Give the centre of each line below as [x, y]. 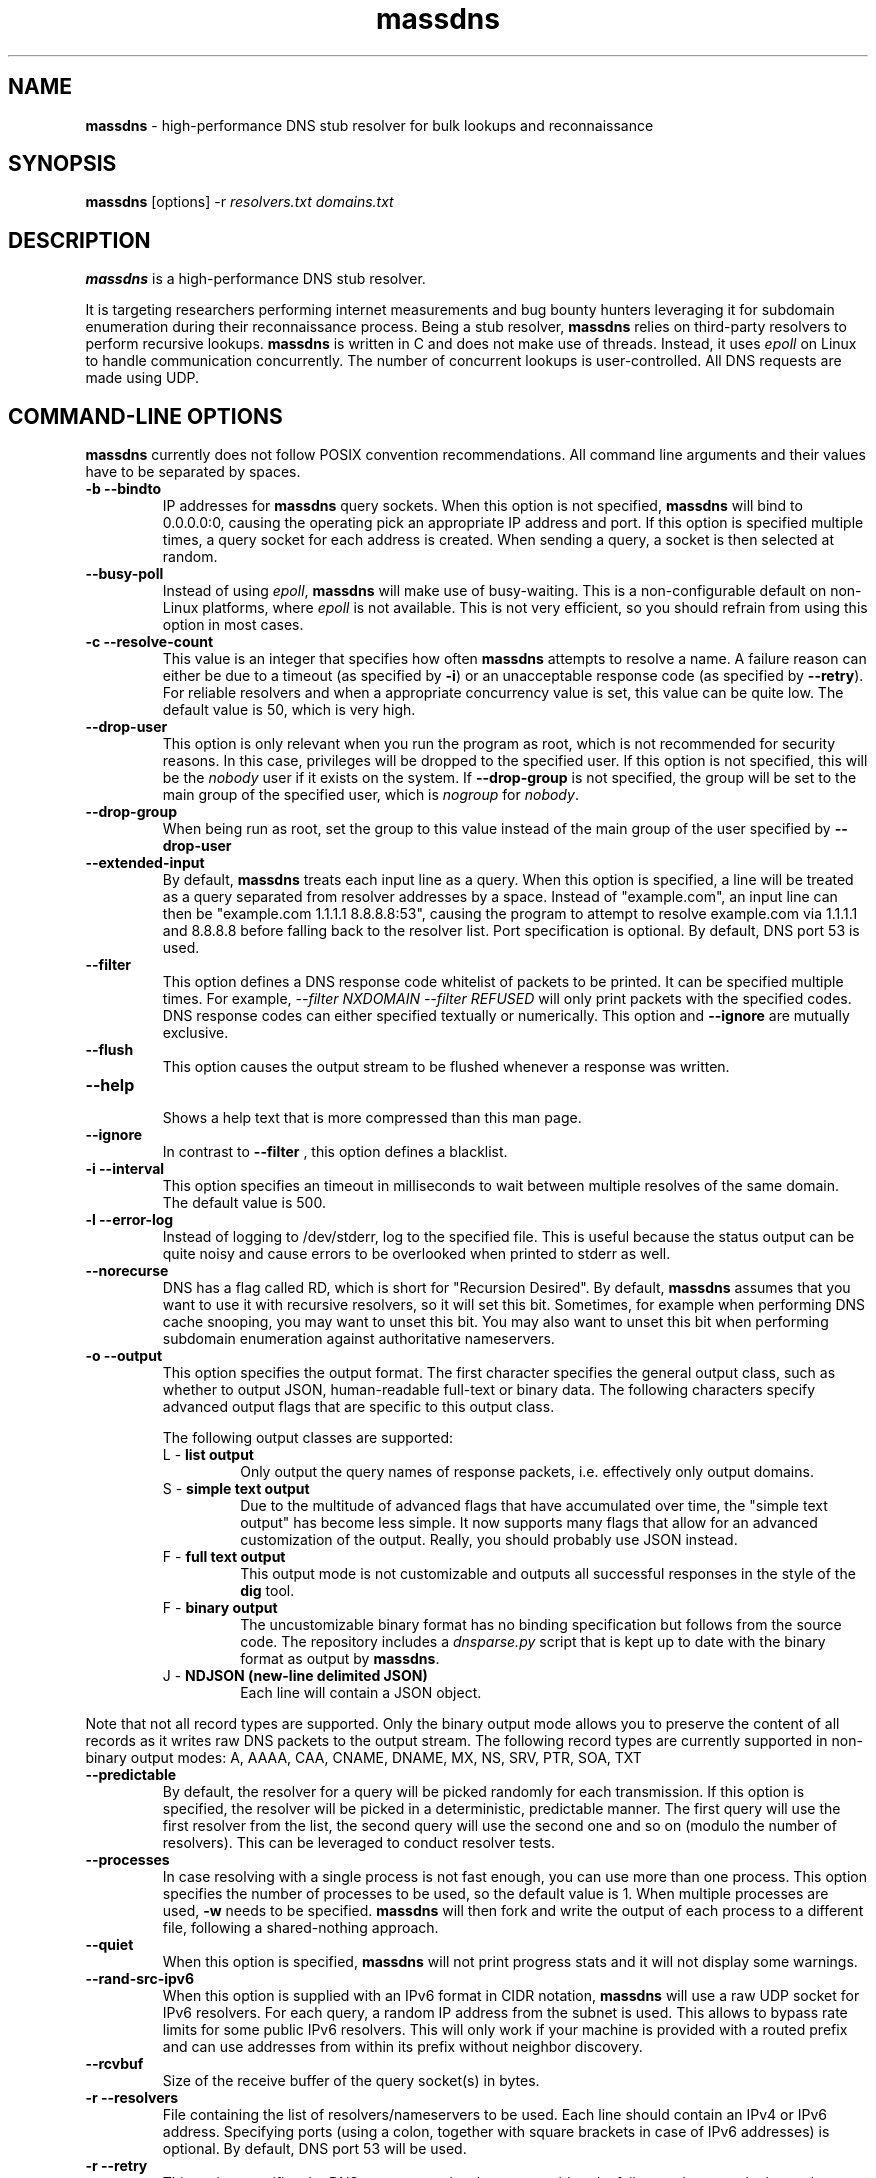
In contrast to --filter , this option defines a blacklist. [335, 1152]
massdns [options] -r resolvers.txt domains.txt [239, 202]
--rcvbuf [114, 2064]
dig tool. [267, 1591]
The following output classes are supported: [307, 1438]
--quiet [109, 1945]
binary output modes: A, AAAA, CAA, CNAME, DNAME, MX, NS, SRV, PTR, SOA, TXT [363, 1758]
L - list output [208, 1455]
